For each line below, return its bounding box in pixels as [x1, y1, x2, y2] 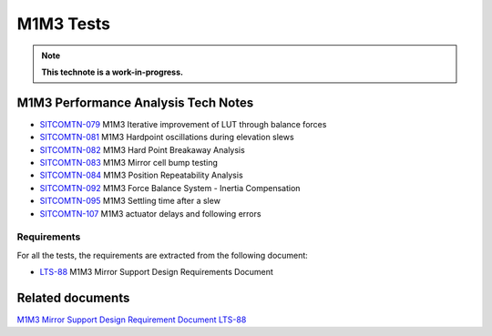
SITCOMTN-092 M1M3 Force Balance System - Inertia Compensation [39, 182, 301, 193]
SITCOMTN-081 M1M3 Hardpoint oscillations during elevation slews [39, 132, 295, 143]
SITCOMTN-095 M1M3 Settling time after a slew [39, 196, 220, 207]
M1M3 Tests [16, 14, 111, 34]
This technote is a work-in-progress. [41, 66, 184, 77]
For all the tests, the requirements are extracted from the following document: [16, 249, 309, 260]
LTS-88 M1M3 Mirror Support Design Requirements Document [39, 267, 273, 278]
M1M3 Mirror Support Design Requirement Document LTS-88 [16, 314, 247, 325]
